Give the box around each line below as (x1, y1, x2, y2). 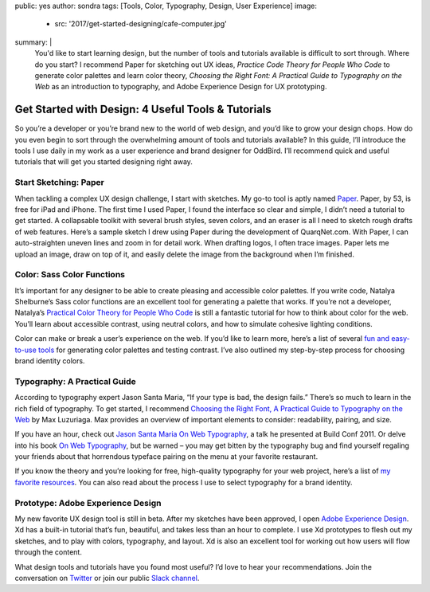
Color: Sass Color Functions (14, 269, 125, 280)
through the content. (14, 547, 83, 557)
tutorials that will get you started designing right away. (14, 157, 193, 167)
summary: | (14, 37, 53, 47)
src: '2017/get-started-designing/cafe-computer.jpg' (54, 19, 227, 29)
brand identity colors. (14, 356, 85, 366)
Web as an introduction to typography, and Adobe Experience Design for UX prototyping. (34, 82, 327, 92)
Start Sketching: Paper (14, 177, 105, 188)
